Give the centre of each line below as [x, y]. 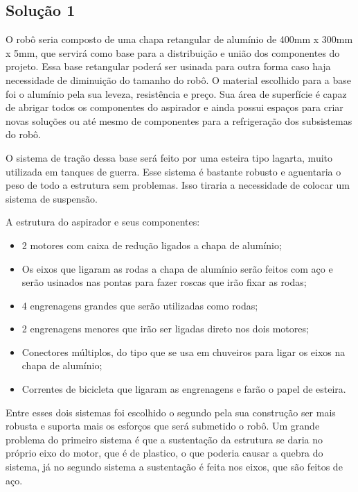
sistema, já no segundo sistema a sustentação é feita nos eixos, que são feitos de [174, 467]
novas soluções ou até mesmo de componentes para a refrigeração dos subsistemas [179, 120]
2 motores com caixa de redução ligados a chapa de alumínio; [152, 245]
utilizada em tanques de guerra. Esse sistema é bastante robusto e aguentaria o [173, 171]
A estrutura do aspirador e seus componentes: [103, 222]
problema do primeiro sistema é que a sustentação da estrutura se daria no [164, 439]
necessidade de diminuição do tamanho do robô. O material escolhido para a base [178, 79]
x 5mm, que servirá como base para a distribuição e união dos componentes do [173, 52]
